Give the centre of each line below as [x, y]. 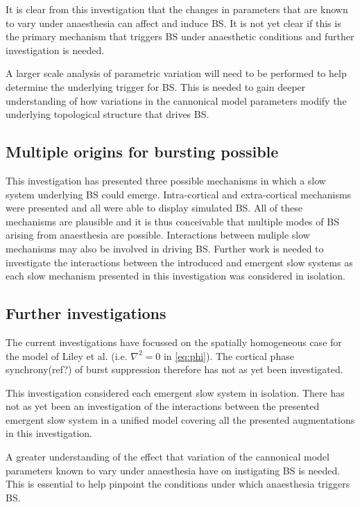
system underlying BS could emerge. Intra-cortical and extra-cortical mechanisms [179, 194]
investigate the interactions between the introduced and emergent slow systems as [179, 262]
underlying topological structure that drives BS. [108, 114]
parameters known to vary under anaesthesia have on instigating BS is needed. [173, 470]
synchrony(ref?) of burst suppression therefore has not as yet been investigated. [174, 369]
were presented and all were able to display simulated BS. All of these [154, 208]
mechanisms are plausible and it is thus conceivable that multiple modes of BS [172, 221]
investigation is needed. [55, 50]
